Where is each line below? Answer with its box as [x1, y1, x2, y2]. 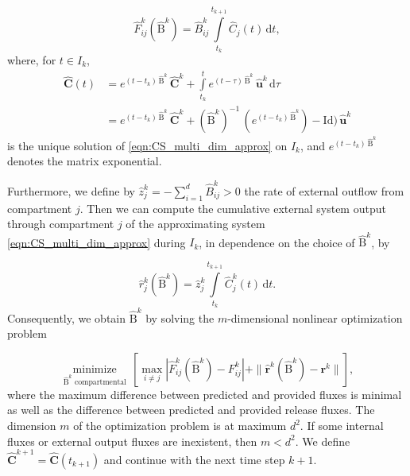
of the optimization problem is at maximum [73, 417, 287, 434]
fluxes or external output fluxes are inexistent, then [7, 432, 257, 449]
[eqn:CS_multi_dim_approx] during [7, 234, 186, 250]
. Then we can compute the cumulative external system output [79, 199, 386, 216]
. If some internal [300, 417, 384, 434]
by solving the [145, 309, 215, 326]
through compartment [7, 215, 114, 232]
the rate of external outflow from [244, 182, 404, 199]
